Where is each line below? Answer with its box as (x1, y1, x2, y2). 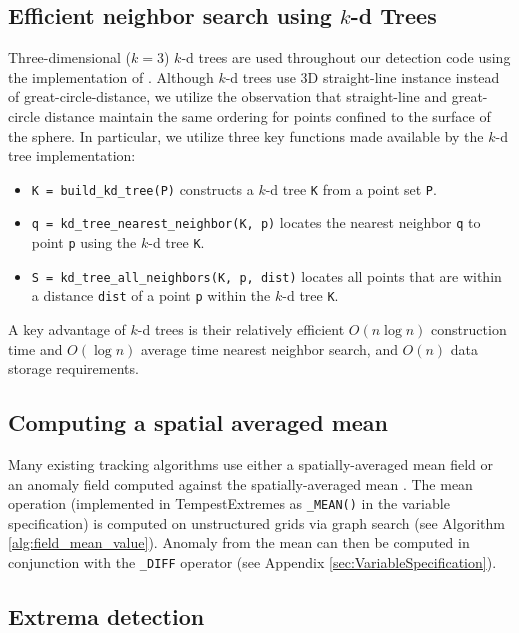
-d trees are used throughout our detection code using (181, 47, 511, 68)
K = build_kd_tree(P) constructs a (31, 178, 254, 199)
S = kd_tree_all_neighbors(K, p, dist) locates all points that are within (31, 265, 502, 286)
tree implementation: (8, 145, 136, 166)
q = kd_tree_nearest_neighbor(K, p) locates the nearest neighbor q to (31, 212, 481, 233)
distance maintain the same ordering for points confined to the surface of (44, 105, 491, 126)
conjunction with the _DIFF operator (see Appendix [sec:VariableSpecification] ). (8, 552, 497, 573)
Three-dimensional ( (8, 47, 132, 68)
